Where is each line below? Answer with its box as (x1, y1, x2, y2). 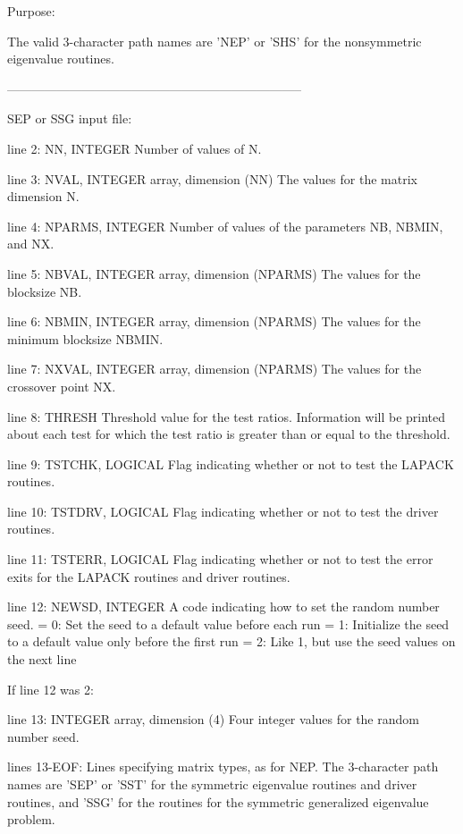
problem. (7, 810, 55, 829)
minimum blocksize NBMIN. (7, 329, 164, 348)
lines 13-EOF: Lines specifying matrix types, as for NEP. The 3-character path (7, 757, 439, 776)
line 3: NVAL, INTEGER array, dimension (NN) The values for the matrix (7, 169, 417, 188)
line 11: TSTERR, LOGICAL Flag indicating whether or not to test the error (7, 550, 434, 569)
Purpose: (7, 2, 55, 20)
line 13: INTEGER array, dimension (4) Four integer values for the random (7, 710, 419, 729)
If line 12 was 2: (7, 679, 94, 698)
